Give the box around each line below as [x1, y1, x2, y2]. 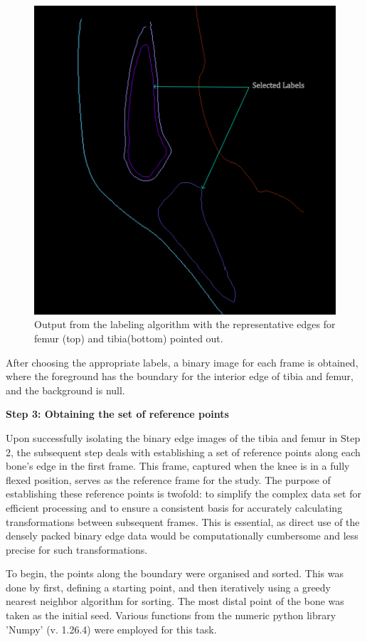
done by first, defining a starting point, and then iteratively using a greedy [6, 579, 331, 594]
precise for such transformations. [6, 542, 148, 557]
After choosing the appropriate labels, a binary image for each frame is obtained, [6, 354, 358, 369]
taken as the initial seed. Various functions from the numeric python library [6, 608, 336, 623]
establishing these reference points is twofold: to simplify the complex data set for [6, 486, 361, 501]
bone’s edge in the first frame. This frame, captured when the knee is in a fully [6, 458, 350, 473]
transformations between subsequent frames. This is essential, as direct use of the [6, 514, 360, 529]
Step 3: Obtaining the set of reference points [6, 406, 229, 421]
